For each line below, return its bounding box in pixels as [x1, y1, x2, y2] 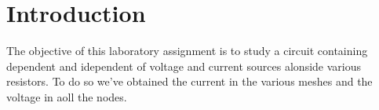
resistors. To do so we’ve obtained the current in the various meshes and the [6, 73, 373, 90]
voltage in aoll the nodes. [6, 88, 127, 104]
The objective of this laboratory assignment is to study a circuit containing [6, 42, 368, 59]
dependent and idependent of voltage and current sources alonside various [6, 57, 361, 74]
